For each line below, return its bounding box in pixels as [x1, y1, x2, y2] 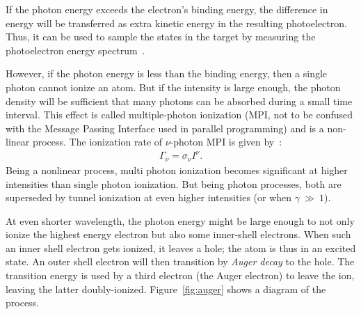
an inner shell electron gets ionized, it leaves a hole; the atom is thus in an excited [6, 240, 356, 255]
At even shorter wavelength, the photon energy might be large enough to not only [6, 213, 355, 228]
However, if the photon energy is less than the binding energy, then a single [6, 66, 328, 81]
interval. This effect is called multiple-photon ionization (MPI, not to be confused [6, 107, 353, 122]
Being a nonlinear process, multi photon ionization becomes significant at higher [6, 162, 348, 177]
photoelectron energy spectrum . [6, 42, 145, 57]
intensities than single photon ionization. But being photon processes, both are [6, 176, 342, 191]
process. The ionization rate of [32, 134, 163, 149]
